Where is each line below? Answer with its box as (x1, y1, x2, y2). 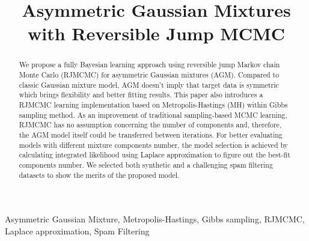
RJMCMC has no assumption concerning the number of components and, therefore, (19, 120, 282, 130)
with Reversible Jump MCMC (28, 21, 285, 46)
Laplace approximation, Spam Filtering (5, 224, 150, 237)
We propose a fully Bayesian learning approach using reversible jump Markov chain (19, 59, 280, 70)
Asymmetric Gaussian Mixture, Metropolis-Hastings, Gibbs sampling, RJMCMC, (5, 213, 305, 225)
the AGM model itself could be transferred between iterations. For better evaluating (19, 129, 283, 139)
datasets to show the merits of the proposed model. (19, 169, 180, 180)
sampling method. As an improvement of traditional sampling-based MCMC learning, (19, 109, 287, 120)
